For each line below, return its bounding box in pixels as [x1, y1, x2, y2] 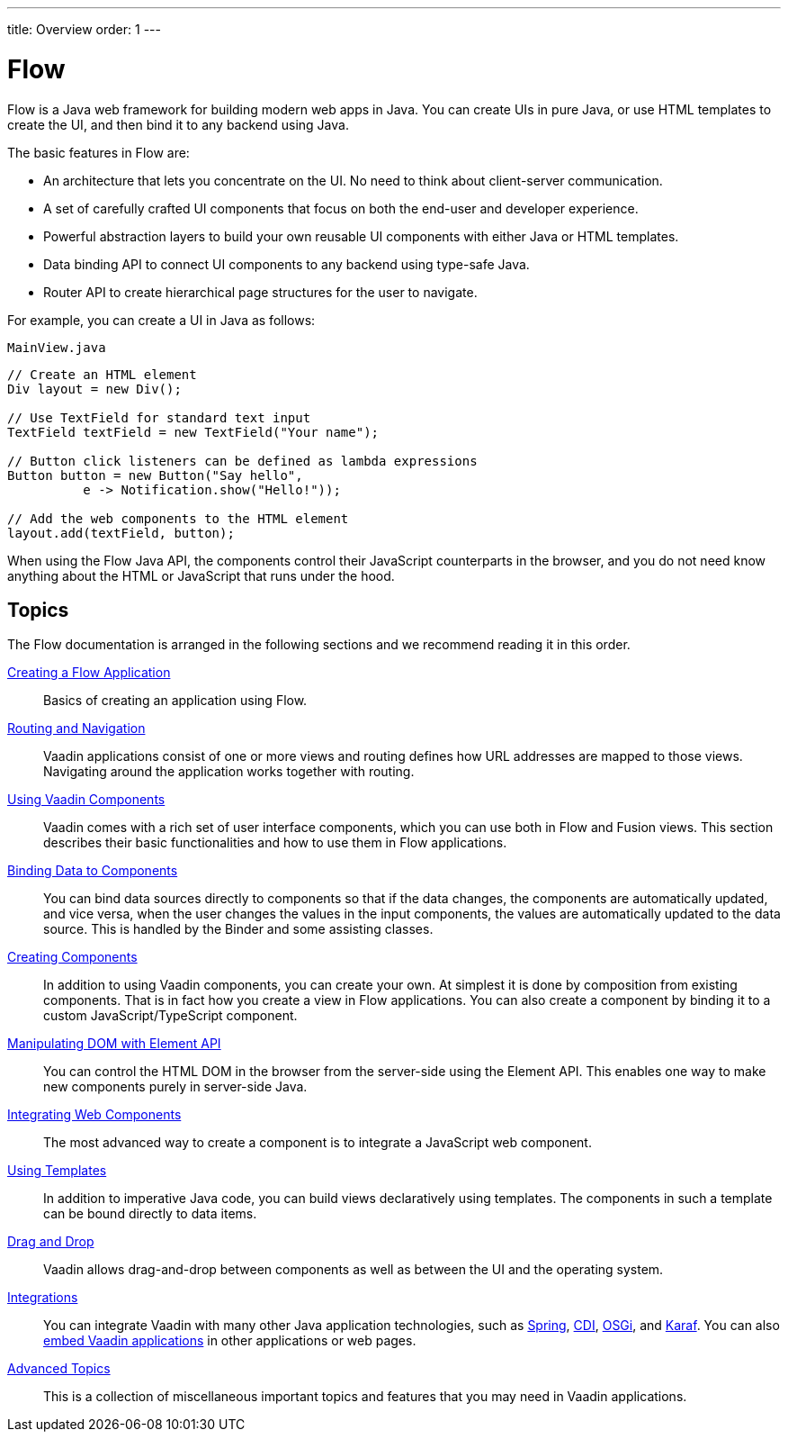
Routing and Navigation [7, 720, 146, 737]
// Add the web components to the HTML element [7, 511, 349, 526]
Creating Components [7, 949, 138, 965]
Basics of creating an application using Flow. [43, 692, 308, 709]
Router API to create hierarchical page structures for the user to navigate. [43, 284, 478, 300]
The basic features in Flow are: [7, 144, 190, 160]
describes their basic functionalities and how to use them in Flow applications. [43, 835, 507, 851]
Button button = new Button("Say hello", [7, 467, 303, 483]
